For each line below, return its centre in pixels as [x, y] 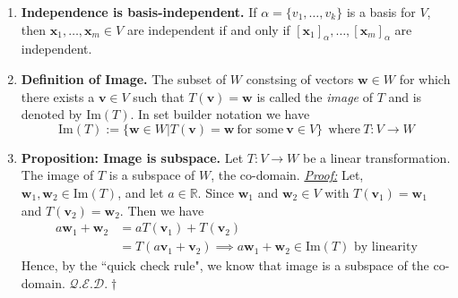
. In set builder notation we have [220, 114]
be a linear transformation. [376, 157]
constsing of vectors [300, 78]
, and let [141, 192]
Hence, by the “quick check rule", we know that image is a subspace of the [225, 265]
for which [425, 78]
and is [405, 96]
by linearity [386, 247]
